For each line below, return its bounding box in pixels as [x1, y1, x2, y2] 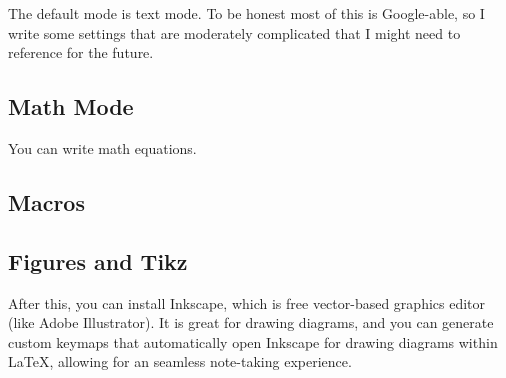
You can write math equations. [8, 137, 197, 158]
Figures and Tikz [8, 245, 188, 276]
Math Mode [8, 91, 134, 122]
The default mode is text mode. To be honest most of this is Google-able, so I [8, 3, 485, 23]
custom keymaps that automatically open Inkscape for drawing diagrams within [8, 331, 498, 352]
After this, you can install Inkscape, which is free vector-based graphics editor [8, 292, 486, 313]
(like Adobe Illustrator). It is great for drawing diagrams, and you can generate [8, 312, 494, 333]
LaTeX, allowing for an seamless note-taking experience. [8, 351, 352, 372]
